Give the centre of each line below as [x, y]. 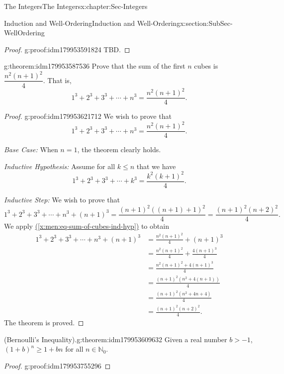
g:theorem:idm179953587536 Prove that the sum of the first [95, 66]
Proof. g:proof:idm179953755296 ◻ [57, 365]
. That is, [57, 80]
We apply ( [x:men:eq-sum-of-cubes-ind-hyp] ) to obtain [87, 226]
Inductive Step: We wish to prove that [62, 199]
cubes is [206, 66]
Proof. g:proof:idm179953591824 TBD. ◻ [67, 49]
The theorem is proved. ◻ [44, 323]
